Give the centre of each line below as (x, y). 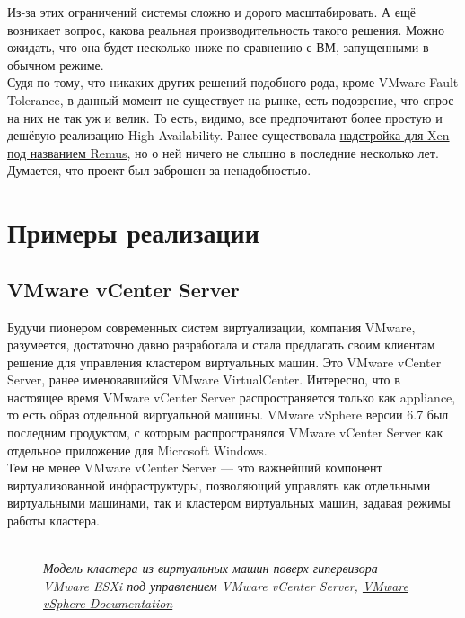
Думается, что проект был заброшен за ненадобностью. (159, 170)
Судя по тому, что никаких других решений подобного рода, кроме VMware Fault (233, 82)
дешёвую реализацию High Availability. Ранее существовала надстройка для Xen (228, 135)
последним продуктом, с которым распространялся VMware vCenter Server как (225, 433)
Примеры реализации (133, 232)
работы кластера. (53, 521)
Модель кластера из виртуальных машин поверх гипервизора (211, 568)
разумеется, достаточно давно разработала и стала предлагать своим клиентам (221, 344)
